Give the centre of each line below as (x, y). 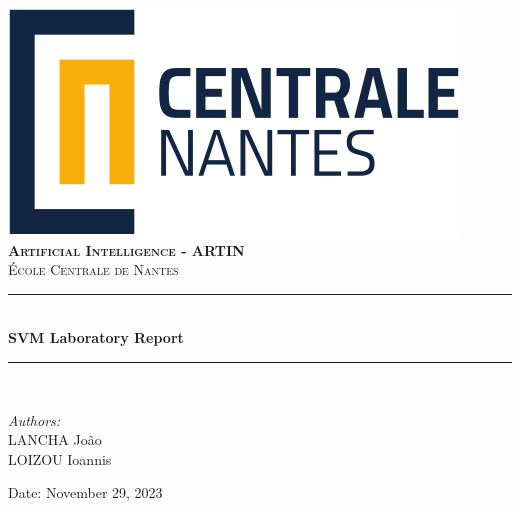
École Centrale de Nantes (93, 269)
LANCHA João (55, 439)
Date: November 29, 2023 (85, 492)
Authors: (34, 419)
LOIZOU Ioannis (60, 458)
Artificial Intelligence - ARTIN (126, 249)
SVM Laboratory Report (96, 337)
